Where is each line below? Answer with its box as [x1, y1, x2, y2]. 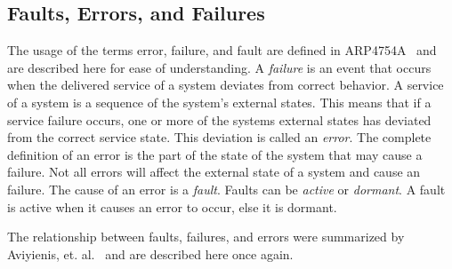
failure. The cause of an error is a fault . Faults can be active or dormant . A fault [7, 179, 446, 198]
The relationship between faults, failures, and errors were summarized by [7, 227, 405, 246]
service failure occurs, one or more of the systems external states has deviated [7, 110, 432, 129]
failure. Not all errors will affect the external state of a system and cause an [7, 162, 421, 181]
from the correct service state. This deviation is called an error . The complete [7, 128, 432, 146]
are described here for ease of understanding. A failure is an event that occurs [7, 58, 432, 76]
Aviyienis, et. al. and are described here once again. [7, 244, 294, 263]
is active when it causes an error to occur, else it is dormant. [7, 197, 337, 216]
